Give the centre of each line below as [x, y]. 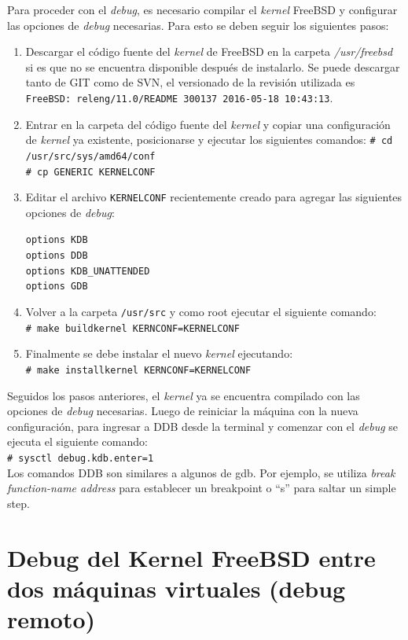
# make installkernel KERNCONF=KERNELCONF [138, 370]
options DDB [57, 256]
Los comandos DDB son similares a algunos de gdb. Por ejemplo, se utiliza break [201, 472]
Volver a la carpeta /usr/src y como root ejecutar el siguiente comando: [201, 312]
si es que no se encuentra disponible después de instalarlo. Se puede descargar [213, 66]
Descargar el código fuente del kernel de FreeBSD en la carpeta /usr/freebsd [209, 51]
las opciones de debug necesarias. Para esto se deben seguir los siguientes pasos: [198, 25]
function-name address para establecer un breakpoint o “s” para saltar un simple [202, 488]
